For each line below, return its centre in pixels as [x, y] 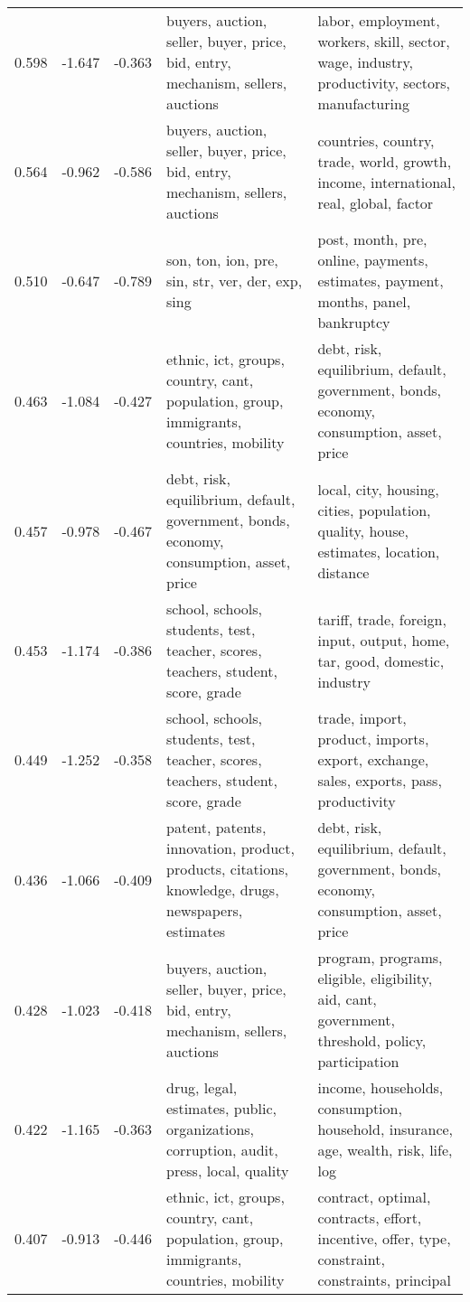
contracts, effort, [370, 1218]
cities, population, [374, 510]
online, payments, [373, 260]
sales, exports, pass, [380, 780]
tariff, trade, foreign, [382, 619]
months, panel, [364, 301]
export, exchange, [373, 759]
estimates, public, [221, 1108]
